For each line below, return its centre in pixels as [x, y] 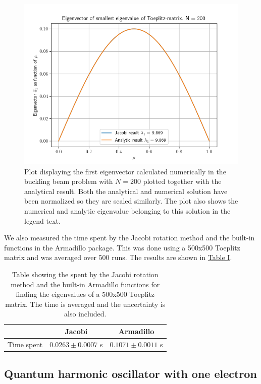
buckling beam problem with [69, 181]
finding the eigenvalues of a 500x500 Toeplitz [85, 294]
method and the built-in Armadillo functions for [85, 284]
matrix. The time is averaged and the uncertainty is [85, 304]
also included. [85, 314]
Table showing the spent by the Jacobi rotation [85, 274]
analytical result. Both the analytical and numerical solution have [126, 191]
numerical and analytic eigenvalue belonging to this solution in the [127, 210]
